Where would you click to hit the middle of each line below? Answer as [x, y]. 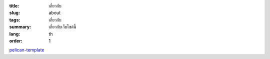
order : [16, 40]
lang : [15, 34]
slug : [14, 13]
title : [14, 6]
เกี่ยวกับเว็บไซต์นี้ [62, 27]
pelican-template [27, 50]
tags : [15, 19]
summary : [20, 27]
